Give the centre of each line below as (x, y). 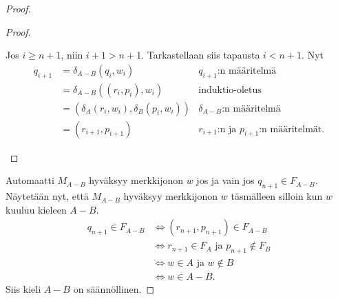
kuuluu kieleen (36, 209)
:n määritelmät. (292, 129)
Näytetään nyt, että (47, 196)
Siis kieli (23, 289)
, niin (72, 55)
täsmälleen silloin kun (277, 196)
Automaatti (30, 180)
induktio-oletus (230, 90)
